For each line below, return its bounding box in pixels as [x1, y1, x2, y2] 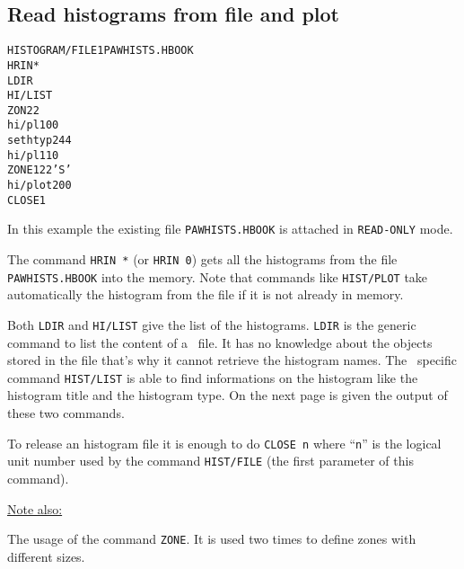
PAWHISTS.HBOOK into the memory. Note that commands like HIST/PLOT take [7, 267, 428, 286]
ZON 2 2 [7, 103, 39, 117]
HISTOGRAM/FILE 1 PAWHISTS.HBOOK [7, 44, 194, 58]
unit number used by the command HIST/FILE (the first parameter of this [7, 451, 414, 470]
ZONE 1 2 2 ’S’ [7, 164, 72, 177]
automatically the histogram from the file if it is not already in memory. [7, 285, 404, 304]
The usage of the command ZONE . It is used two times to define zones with [7, 529, 416, 548]
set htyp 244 [7, 134, 72, 147]
